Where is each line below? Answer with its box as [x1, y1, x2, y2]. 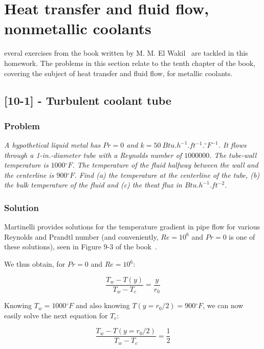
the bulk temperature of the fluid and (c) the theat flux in [4, 179, 182, 190]
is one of [229, 231, 255, 242]
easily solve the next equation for [4, 310, 108, 320]
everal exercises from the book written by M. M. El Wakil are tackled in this [4, 48, 248, 58]
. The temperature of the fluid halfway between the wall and [72, 159, 258, 170]
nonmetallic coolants [4, 18, 151, 39]
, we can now [203, 300, 244, 311]
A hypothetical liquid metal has [4, 139, 101, 150]
